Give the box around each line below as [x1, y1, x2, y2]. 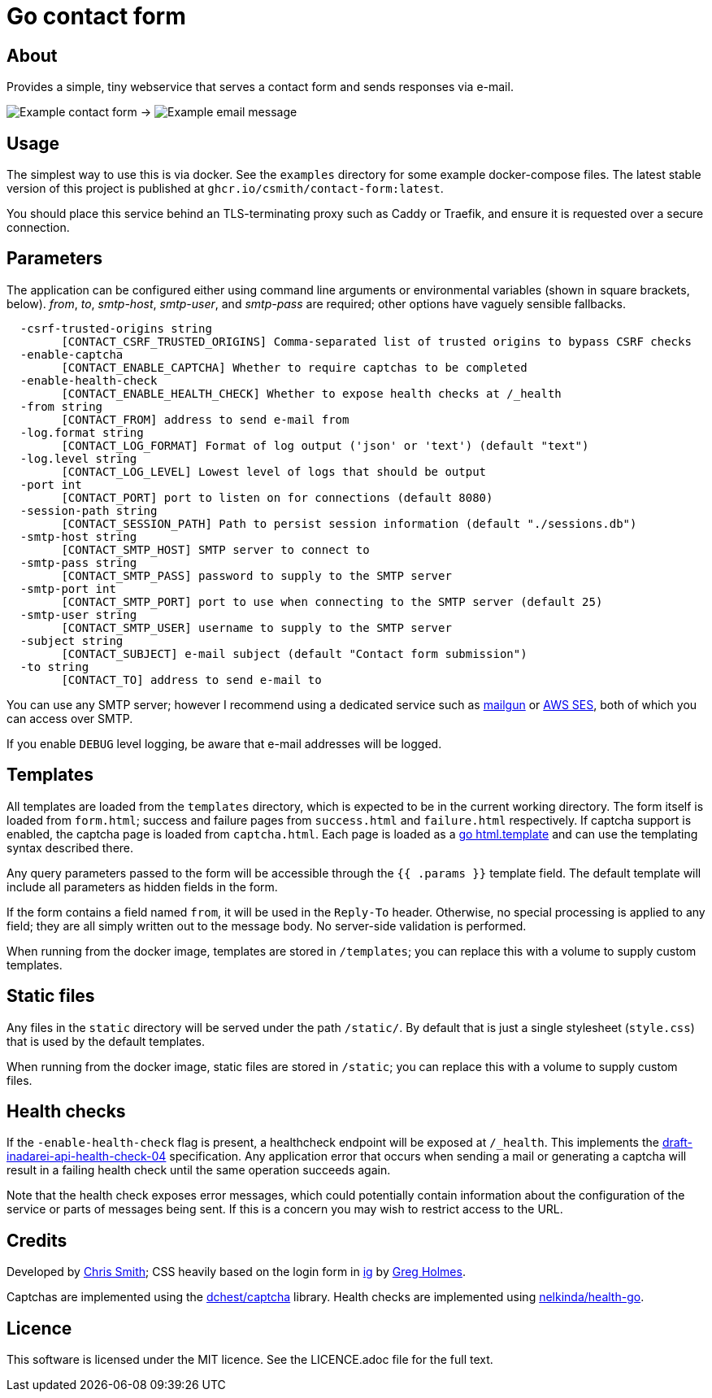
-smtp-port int [20, 581, 116, 595]
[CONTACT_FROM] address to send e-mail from [61, 412, 349, 426]
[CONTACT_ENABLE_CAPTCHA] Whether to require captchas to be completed [61, 360, 527, 374]
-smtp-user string [20, 608, 137, 621]
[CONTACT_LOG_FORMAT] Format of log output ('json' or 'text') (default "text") [61, 438, 589, 452]
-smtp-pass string [20, 555, 137, 569]
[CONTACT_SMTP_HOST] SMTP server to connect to [61, 542, 370, 556]
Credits [7, 1230, 67, 1251]
